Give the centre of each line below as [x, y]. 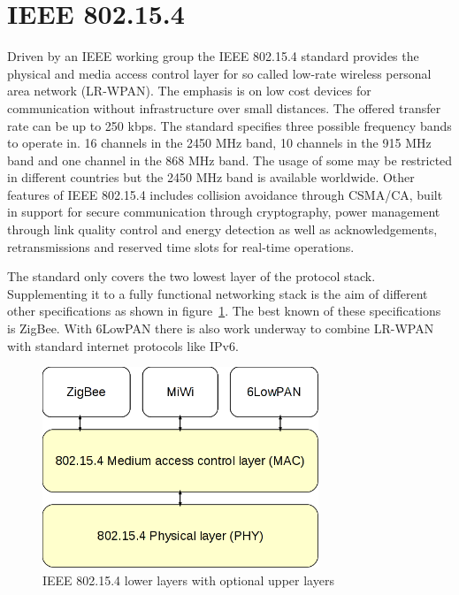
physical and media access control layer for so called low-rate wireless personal [219, 73]
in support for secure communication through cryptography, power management [224, 212]
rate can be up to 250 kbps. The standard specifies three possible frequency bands [229, 125]
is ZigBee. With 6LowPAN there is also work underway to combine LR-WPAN [221, 328]
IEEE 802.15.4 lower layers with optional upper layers [188, 580]
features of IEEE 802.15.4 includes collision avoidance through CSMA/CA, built [225, 194]
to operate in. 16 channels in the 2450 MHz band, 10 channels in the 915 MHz [219, 143]
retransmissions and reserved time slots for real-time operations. [181, 246]
